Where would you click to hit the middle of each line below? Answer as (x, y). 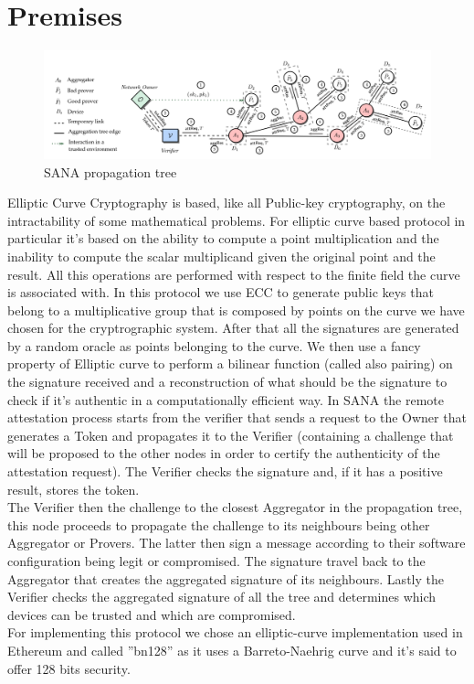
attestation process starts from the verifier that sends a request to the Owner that (237, 417)
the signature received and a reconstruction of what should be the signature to (227, 382)
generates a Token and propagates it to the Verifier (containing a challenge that (231, 435)
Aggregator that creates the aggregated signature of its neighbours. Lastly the (226, 578)
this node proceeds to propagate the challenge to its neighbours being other (219, 524)
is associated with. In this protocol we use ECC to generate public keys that (221, 292)
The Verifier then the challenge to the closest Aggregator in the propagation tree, (235, 507)
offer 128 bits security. (69, 668)
